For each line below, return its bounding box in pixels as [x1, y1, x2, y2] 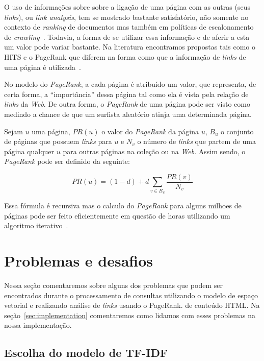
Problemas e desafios [4, 250, 153, 271]
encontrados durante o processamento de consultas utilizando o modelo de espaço [4, 290, 258, 300]
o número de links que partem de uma [137, 136, 256, 147]
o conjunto [220, 126, 254, 136]
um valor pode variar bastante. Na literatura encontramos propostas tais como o [4, 41, 255, 52]
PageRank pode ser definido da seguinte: [4, 156, 130, 166]
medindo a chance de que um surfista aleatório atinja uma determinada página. [4, 108, 252, 119]
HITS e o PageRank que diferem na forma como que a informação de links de [4, 51, 246, 62]
